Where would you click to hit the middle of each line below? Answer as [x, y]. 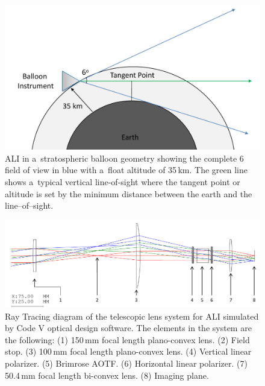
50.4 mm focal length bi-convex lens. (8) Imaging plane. [107, 375]
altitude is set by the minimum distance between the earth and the [129, 193]
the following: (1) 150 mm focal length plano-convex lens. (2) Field [127, 339]
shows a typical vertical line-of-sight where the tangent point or [123, 181]
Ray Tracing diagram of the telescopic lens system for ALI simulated [132, 316]
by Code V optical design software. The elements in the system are [128, 328]
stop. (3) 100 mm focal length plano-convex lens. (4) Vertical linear [128, 351]
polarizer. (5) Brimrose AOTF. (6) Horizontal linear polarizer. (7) [126, 363]
